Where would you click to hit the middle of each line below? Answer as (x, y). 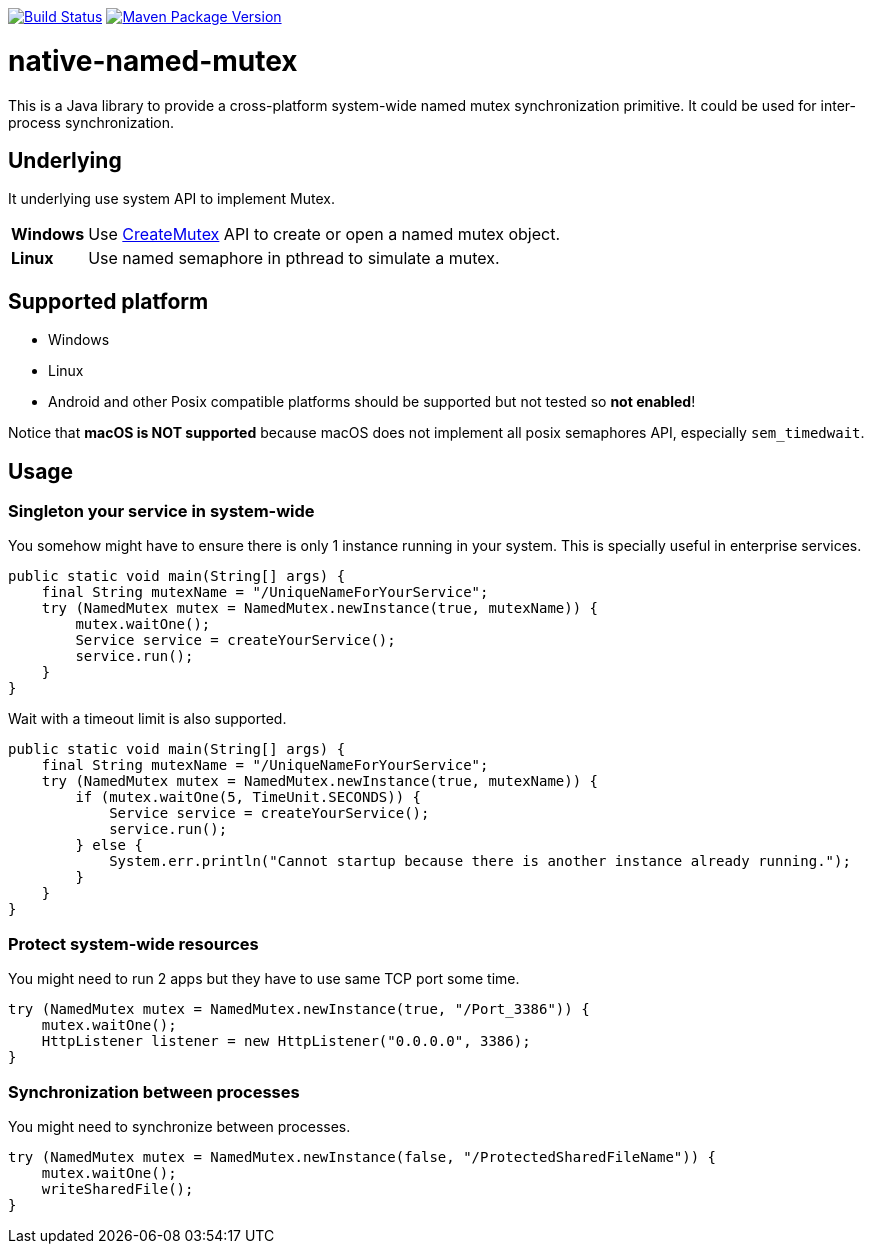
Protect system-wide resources (133, 943)
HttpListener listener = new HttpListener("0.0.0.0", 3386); (286, 1041)
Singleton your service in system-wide (161, 511)
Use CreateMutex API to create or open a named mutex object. (324, 234)
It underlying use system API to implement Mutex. (171, 199)
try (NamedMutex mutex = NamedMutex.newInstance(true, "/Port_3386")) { (299, 1009)
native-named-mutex (153, 60)
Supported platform (108, 301)
